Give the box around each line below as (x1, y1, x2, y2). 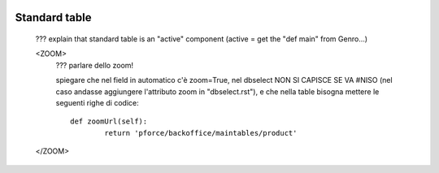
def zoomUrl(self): (70, 117, 148, 126)
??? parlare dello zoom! (55, 60, 134, 70)
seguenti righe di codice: (55, 97, 139, 107)
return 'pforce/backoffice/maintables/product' (104, 128, 298, 137)
